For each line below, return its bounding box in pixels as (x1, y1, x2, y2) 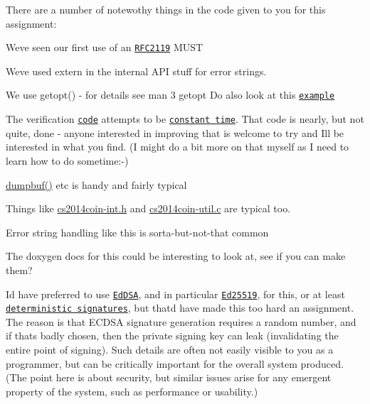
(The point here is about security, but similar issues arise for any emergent (6, 370, 332, 385)
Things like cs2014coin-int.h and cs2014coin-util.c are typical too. (6, 201, 291, 216)
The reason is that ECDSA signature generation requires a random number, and (6, 314, 356, 329)
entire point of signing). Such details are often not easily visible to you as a (6, 342, 334, 356)
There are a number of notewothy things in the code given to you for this (6, 2, 326, 16)
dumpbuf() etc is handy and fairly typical (6, 177, 187, 192)
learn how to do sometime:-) (6, 153, 129, 168)
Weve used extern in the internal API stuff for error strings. (6, 63, 267, 78)
